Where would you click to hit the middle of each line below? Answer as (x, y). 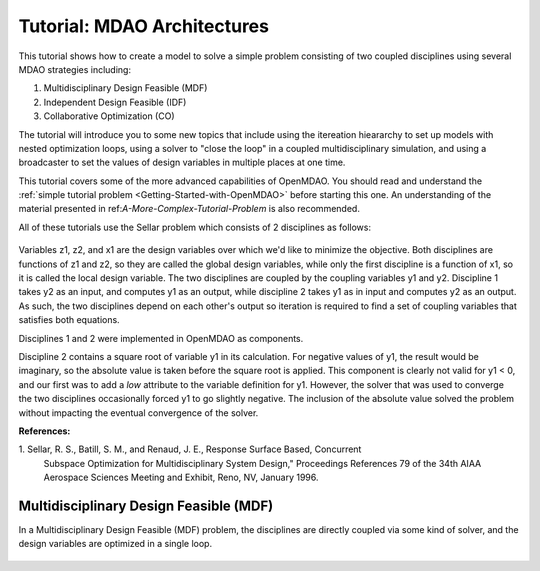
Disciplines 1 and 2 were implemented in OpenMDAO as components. (161, 338)
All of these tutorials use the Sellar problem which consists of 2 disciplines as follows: (195, 227)
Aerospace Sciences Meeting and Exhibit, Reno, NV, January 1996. (181, 477)
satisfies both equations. (69, 320)
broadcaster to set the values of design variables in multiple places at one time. (182, 162)
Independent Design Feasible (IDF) (115, 102)
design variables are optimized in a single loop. (115, 544)
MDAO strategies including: (75, 69)
